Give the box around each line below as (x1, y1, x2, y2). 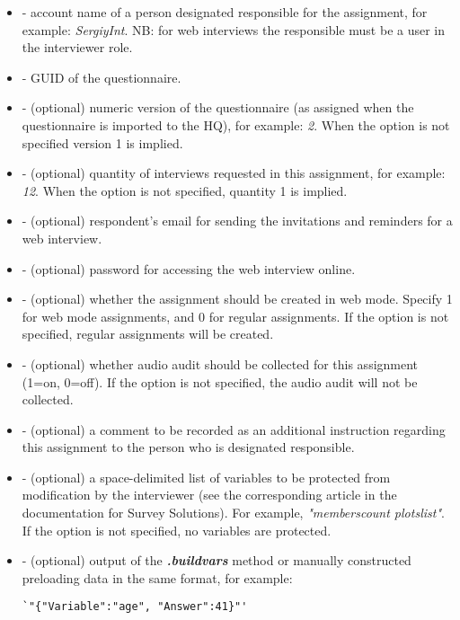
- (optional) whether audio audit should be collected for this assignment (22, 354, 419, 373)
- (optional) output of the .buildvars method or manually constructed (22, 551, 411, 570)
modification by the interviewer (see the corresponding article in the (22, 485, 397, 504)
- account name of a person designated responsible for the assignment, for (22, 3, 428, 21)
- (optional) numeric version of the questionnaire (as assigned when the (22, 98, 414, 117)
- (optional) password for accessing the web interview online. (22, 259, 356, 278)
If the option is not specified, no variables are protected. (22, 520, 332, 539)
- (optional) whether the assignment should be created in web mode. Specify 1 (22, 289, 453, 308)
